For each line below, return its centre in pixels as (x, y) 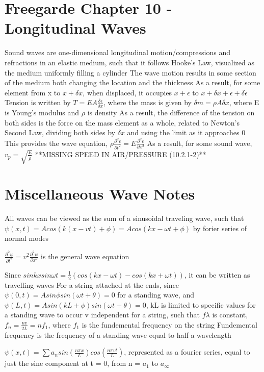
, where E (244, 102)
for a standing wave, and (156, 295)
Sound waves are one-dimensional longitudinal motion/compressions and (118, 52)
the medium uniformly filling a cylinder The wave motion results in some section (130, 72)
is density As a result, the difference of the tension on (171, 113)
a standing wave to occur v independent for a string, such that (102, 315)
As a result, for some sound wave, (200, 143)
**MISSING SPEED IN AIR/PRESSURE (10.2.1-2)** (121, 154)
